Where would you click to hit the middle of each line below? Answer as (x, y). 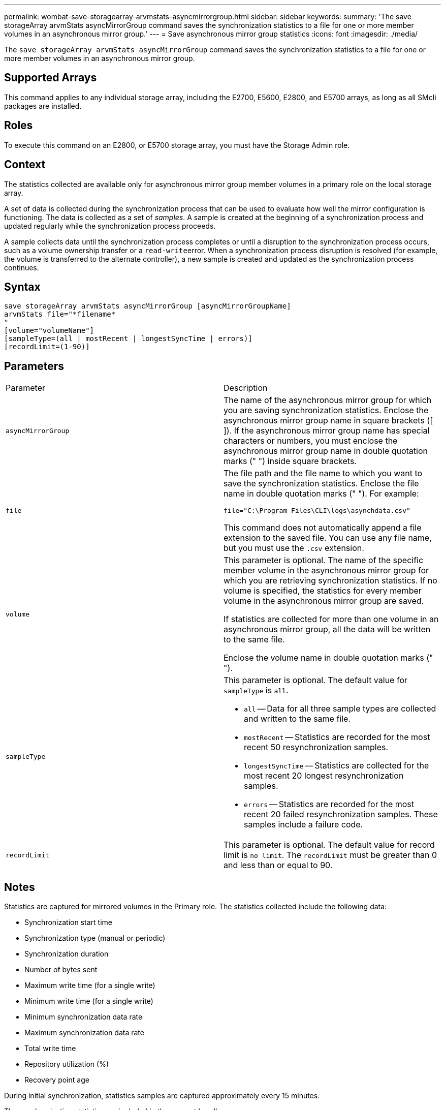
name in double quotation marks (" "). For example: (321, 494)
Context (25, 165)
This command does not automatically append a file (323, 528)
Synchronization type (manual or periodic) (95, 938)
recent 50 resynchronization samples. (316, 747)
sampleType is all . (256, 690)
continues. (22, 267)
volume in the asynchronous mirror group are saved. (324, 601)
